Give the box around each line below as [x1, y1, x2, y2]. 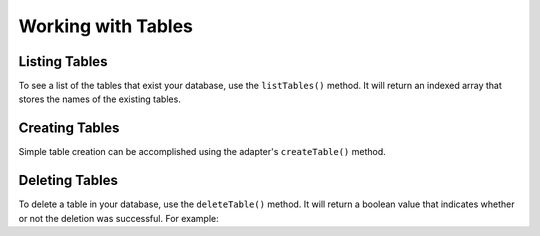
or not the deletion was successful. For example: [18, 212, 219, 224]
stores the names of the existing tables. [18, 93, 182, 105]
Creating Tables [18, 120, 120, 137]
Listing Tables [18, 53, 108, 70]
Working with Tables [18, 15, 194, 37]
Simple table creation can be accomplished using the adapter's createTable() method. [18, 146, 387, 158]
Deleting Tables [18, 172, 119, 189]
